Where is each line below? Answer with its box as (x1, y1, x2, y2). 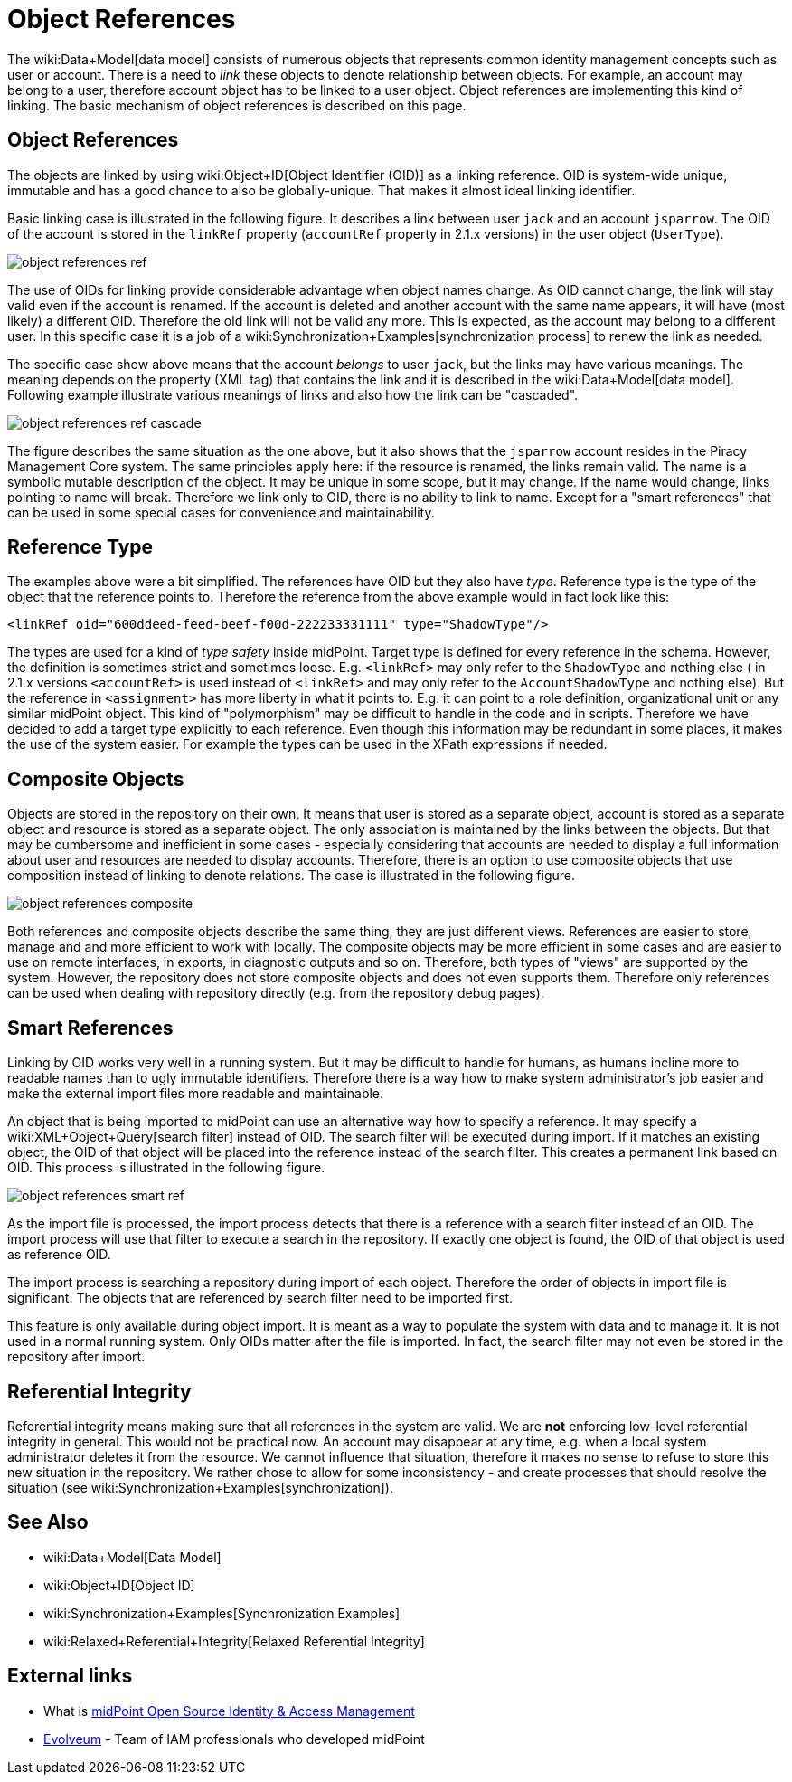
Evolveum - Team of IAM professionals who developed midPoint (43, 1730, 425, 1747)
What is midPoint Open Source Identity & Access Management (43, 1702, 415, 1719)
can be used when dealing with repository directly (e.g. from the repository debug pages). (7, 985, 544, 1001)
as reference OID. (7, 1246, 111, 1263)
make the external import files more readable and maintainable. (7, 1085, 384, 1102)
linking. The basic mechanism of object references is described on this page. (7, 97, 467, 113)
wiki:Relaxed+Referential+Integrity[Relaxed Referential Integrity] (43, 1633, 425, 1649)
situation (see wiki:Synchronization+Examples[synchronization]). (7, 1479, 393, 1495)
